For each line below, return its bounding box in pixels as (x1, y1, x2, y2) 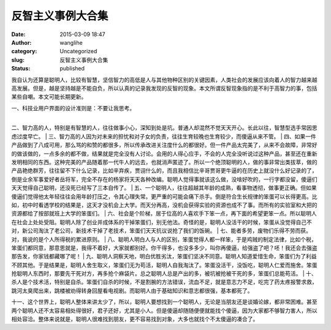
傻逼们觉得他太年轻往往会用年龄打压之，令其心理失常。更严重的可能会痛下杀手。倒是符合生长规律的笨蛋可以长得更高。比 (11, 193, 318, 200)
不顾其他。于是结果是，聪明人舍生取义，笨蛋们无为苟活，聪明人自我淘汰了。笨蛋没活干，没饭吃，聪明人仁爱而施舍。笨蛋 (11, 261, 318, 269)
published (59, 65, 85, 72)
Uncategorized (59, 48, 97, 55)
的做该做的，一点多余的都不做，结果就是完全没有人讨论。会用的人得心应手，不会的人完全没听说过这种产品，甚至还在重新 (11, 150, 318, 157)
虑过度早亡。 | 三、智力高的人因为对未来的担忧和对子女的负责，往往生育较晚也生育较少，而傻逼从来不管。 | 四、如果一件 (11, 132, 317, 140)
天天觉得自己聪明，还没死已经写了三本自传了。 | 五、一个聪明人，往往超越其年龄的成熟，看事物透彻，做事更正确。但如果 (11, 184, 317, 192)
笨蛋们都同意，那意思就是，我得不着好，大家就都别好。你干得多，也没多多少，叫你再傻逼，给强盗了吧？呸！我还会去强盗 (11, 244, 318, 251)
